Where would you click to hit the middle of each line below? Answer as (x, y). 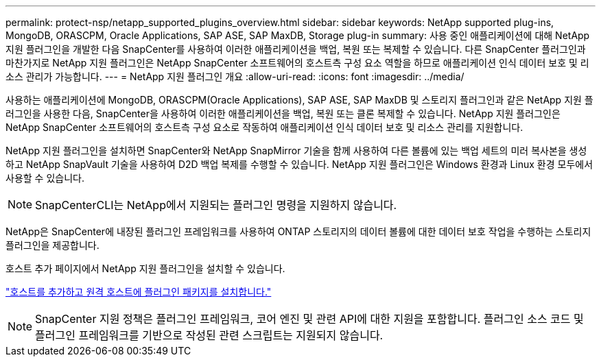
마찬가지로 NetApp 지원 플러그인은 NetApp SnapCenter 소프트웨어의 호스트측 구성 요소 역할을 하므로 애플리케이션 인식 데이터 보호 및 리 (297, 63)
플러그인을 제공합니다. (52, 245)
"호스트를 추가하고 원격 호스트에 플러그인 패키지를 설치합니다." (139, 292)
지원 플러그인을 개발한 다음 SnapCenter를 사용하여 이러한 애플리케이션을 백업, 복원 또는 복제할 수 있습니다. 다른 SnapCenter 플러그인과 (296, 49)
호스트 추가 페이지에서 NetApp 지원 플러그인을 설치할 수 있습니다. (145, 268)
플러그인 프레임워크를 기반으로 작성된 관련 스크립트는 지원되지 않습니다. (209, 335)
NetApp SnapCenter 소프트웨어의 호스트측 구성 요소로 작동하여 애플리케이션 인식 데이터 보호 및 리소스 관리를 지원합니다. (264, 127)
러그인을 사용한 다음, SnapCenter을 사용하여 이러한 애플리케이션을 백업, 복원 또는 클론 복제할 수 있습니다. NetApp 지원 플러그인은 (283, 113)
